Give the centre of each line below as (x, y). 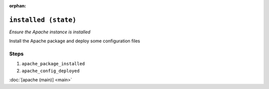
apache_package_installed (53, 64)
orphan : (18, 6)
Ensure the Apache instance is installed (50, 32)
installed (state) (43, 20)
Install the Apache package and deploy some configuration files (75, 41)
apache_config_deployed (51, 71)
